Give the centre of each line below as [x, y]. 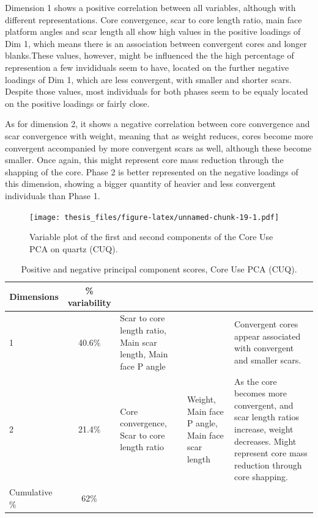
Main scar [139, 342]
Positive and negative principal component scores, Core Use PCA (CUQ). [159, 269]
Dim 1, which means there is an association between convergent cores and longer [156, 43]
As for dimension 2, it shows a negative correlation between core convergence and [157, 124]
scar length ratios [266, 417]
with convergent [264, 348]
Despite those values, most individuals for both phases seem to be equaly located [157, 91]
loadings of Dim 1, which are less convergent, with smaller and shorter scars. [148, 79]
